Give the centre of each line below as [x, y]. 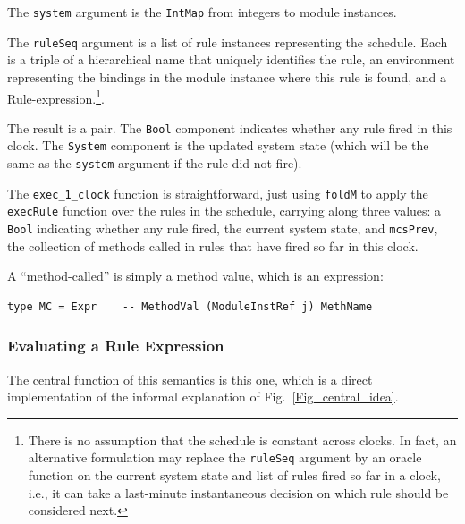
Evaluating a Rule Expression [116, 346]
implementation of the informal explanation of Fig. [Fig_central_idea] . [203, 397]
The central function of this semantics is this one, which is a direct [190, 379]
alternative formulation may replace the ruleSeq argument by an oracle [225, 457]
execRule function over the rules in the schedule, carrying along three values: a [224, 211]
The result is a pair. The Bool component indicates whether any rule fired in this [230, 127]
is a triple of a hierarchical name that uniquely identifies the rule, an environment [231, 59]
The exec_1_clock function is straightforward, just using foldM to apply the [218, 193]
